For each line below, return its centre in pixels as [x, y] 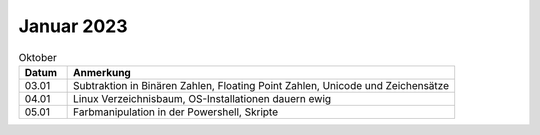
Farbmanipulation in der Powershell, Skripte [176, 112]
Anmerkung [102, 72]
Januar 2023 [73, 26]
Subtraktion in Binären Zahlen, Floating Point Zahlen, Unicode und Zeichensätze [261, 85]
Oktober [37, 57]
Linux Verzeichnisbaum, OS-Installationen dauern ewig [202, 98]
